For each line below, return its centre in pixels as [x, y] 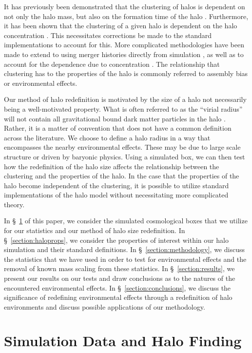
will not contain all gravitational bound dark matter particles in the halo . [115, 118]
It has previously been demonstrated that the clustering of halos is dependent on [125, 6]
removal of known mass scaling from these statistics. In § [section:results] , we [119, 268]
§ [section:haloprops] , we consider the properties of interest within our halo [116, 240]
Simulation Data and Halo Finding [123, 340]
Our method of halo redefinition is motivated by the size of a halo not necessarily [125, 99]
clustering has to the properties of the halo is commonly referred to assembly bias [126, 73]
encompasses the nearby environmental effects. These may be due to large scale [122, 147]
